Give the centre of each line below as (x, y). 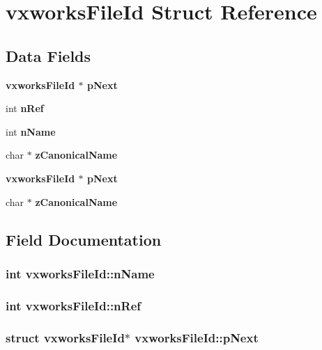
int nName (31, 131)
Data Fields (48, 55)
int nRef (25, 108)
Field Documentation (84, 239)
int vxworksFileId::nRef (74, 305)
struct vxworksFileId (65, 337)
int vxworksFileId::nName (80, 273)
